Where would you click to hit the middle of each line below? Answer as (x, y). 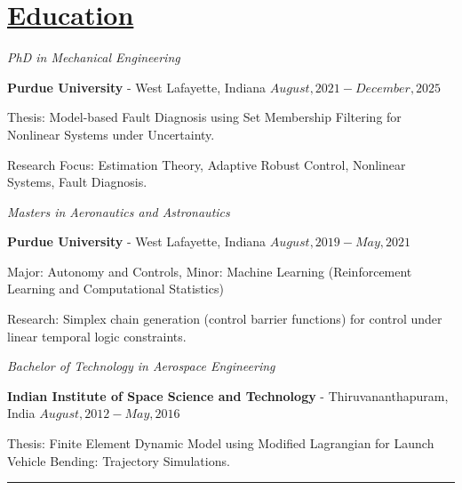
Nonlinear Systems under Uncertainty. (111, 134)
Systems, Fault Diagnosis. (77, 182)
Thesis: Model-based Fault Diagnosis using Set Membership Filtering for (204, 117)
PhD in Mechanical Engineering (94, 57)
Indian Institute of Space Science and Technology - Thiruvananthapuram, (228, 395)
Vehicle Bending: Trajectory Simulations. (119, 460)
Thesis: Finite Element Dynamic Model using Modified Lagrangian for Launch (221, 443)
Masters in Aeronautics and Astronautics (119, 211)
